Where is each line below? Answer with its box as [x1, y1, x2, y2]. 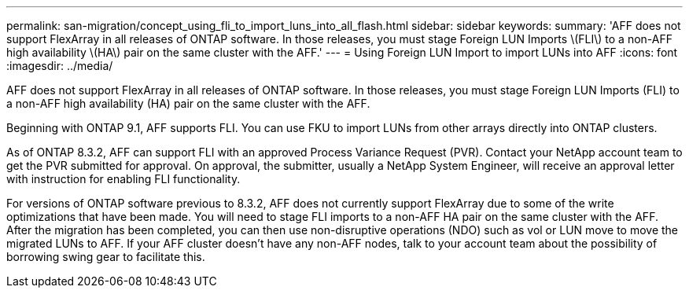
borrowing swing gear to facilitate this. [6, 250, 205, 263]
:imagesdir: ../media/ [6, 59, 113, 72]
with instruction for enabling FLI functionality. [6, 172, 241, 186]
